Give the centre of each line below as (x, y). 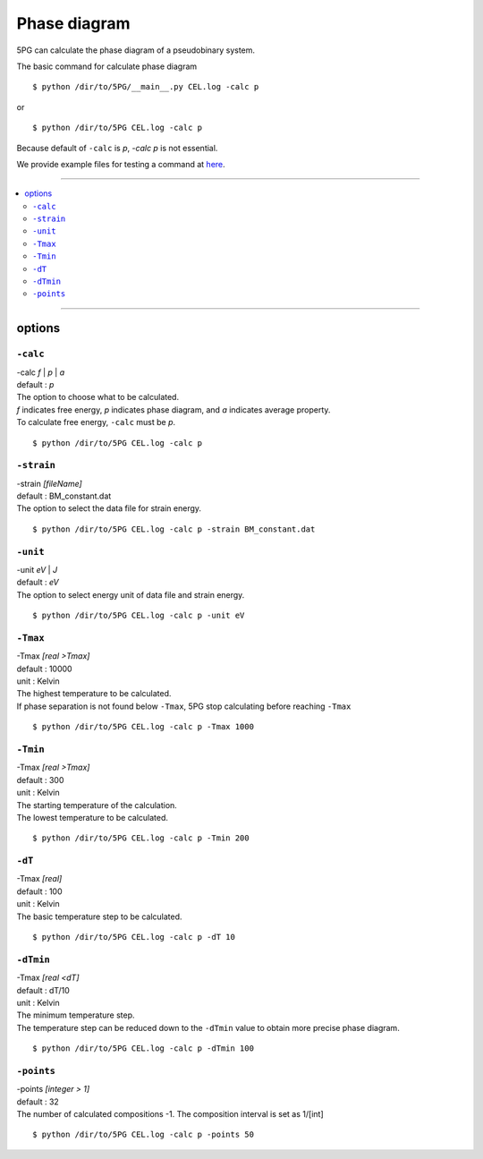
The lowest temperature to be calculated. (93, 817)
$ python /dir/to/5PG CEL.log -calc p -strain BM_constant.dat (174, 529)
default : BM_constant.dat (64, 496)
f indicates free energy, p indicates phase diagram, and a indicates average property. (174, 409)
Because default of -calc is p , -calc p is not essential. (117, 148)
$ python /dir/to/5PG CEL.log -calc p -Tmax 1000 (144, 727)
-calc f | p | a (41, 372)
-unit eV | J (37, 569)
